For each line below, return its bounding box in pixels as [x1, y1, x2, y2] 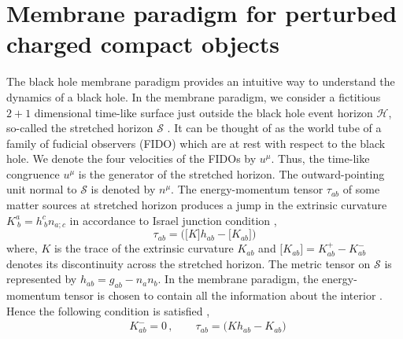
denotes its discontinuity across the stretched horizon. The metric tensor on [6, 255, 371, 271]
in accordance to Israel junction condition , [69, 212, 277, 228]
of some [342, 181, 380, 197]
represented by [6, 271, 77, 287]
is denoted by [91, 181, 156, 197]
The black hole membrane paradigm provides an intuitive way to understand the [6, 73, 395, 90]
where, [6, 240, 38, 256]
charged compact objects [6, 28, 280, 60]
